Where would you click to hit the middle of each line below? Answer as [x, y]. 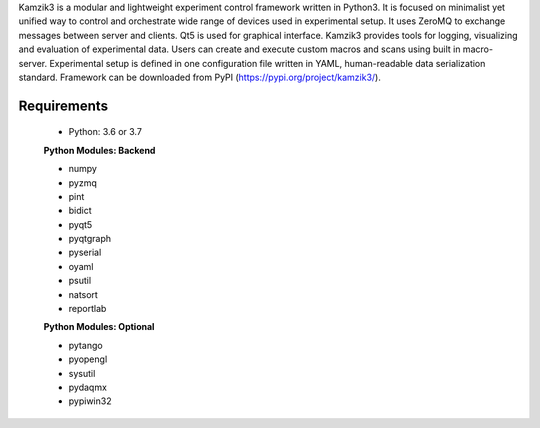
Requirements [63, 105]
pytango [86, 345]
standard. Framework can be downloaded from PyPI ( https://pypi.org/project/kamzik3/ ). [200, 77]
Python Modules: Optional [99, 327]
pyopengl [88, 359]
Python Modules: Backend [99, 150]
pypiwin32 [90, 401]
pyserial [85, 252]
